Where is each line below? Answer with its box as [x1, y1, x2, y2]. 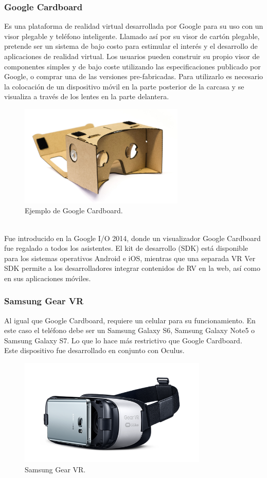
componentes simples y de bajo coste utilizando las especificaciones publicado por [4, 61, 261, 71]
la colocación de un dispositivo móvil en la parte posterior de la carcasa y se [4, 81, 244, 91]
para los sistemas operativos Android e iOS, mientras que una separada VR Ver [4, 252, 256, 263]
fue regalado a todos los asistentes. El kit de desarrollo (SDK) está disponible [4, 243, 248, 253]
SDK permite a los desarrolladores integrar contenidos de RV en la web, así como [4, 263, 260, 273]
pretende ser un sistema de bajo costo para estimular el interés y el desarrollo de [4, 41, 258, 51]
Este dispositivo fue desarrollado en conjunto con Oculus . [4, 345, 185, 356]
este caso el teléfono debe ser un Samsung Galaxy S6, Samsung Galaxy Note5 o [4, 325, 255, 336]
